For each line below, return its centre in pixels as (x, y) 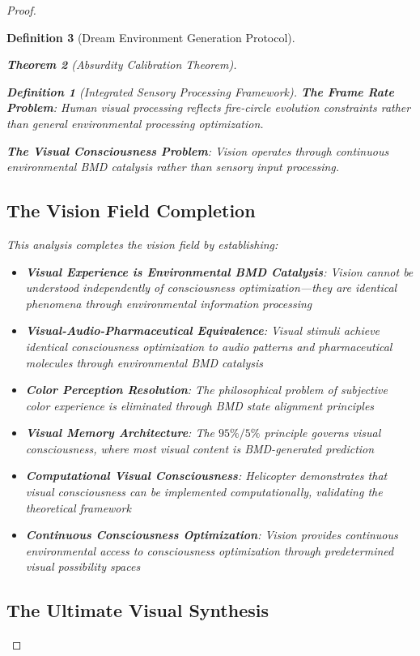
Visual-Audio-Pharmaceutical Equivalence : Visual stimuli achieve (203, 330)
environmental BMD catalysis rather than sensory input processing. (173, 167)
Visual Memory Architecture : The (120, 433)
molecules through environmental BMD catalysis (144, 362)
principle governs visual (322, 433)
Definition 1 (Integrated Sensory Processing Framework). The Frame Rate (200, 91)
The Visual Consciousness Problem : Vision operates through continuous (198, 150)
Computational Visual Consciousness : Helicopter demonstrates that (206, 476)
